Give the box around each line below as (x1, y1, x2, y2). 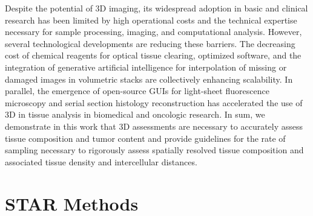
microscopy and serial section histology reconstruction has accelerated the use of (5, 96, 303, 109)
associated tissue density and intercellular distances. (5, 155, 197, 168)
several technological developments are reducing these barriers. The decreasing (5, 37, 295, 49)
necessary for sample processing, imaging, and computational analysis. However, (5, 25, 302, 38)
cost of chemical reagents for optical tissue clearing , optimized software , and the (5, 49, 301, 62)
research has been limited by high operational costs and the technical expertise (5, 13, 297, 26)
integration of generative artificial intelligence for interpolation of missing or (5, 60, 287, 73)
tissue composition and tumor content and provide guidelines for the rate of (5, 132, 286, 144)
